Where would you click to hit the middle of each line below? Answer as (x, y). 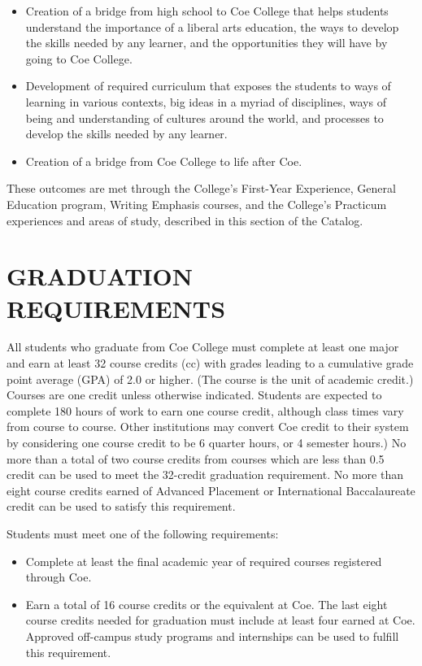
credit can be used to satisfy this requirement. (121, 506)
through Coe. (59, 577)
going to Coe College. (79, 58)
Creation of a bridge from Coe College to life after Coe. (164, 161)
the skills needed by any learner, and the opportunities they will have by (207, 43)
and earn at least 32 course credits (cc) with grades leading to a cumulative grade (210, 363)
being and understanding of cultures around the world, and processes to (204, 118)
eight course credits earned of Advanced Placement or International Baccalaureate (211, 490)
